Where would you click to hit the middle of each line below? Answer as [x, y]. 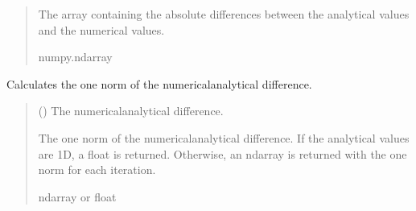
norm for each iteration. [97, 170]
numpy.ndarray [75, 57]
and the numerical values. [101, 29]
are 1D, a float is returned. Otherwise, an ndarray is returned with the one [222, 153]
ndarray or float [77, 196]
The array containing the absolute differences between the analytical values [224, 14]
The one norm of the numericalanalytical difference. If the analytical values [224, 137]
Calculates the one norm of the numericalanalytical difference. [159, 83]
